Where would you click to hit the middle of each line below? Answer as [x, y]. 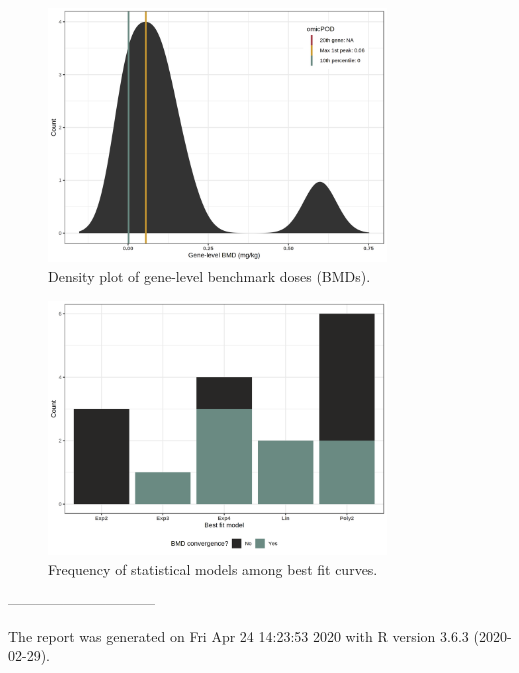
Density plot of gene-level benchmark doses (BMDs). [209, 275]
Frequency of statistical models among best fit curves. [213, 568]
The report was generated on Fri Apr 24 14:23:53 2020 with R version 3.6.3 [238, 635]
